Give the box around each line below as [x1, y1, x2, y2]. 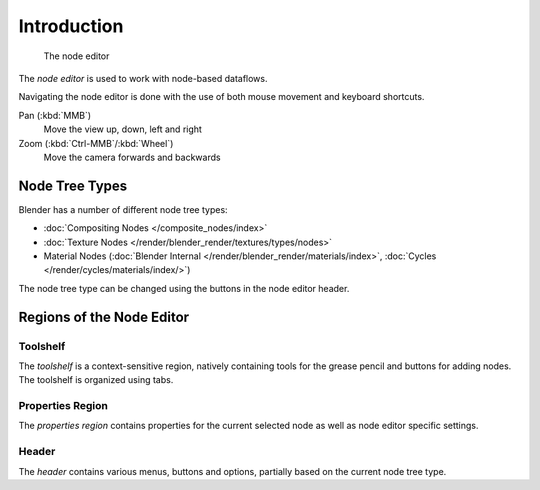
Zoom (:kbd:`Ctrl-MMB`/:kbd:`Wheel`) [18, 137, 174, 149]
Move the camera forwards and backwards [43, 151, 221, 163]
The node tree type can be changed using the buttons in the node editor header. [18, 282, 350, 294]
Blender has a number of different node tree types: [18, 203, 229, 215]
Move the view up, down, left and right [43, 123, 202, 135]
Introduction [18, 15, 124, 37]
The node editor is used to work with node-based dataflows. [18, 72, 268, 84]
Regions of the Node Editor [18, 308, 190, 325]
